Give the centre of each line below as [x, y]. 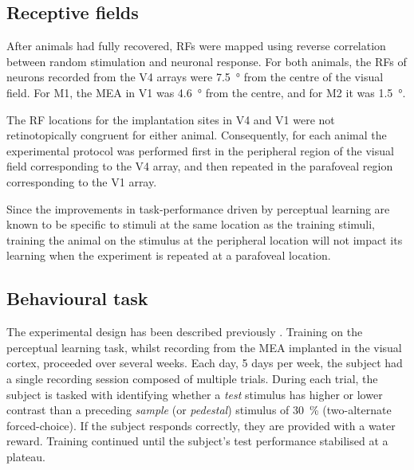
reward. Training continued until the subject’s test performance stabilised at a [197, 441]
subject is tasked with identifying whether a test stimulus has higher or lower [195, 394]
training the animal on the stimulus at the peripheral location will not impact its [205, 239]
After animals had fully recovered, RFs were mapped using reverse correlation [196, 46]
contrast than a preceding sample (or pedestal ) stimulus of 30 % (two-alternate [199, 410]
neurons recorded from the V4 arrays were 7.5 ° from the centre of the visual [195, 77]
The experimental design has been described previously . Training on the [185, 332]
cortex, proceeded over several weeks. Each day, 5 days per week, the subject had [205, 363]
